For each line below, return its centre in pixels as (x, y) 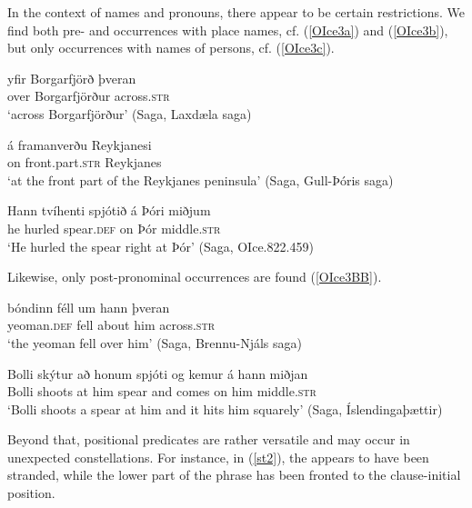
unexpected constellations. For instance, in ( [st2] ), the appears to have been (218, 457)
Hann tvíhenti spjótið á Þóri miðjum (109, 210)
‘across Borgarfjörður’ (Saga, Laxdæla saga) (130, 113)
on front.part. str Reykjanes (85, 162)
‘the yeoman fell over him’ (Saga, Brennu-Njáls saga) (155, 342)
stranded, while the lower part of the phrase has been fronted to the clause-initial (234, 475)
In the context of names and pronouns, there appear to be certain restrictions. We (236, 12)
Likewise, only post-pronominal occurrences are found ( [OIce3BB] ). (195, 277)
